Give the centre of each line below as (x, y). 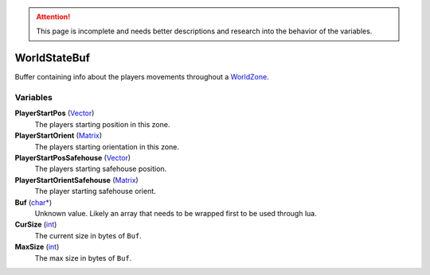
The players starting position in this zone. (102, 124)
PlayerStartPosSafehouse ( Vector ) (73, 158)
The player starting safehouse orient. (96, 192)
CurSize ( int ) (36, 225)
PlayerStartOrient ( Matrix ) (59, 136)
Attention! (53, 17)
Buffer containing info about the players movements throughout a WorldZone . (142, 77)
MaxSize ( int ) (37, 247)
